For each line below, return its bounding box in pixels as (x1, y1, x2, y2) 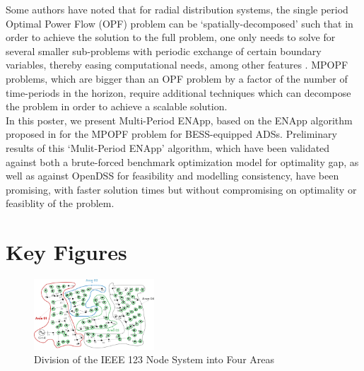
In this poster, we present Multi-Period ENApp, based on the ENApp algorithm (6, 112, 353, 127)
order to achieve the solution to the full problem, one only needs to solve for (6, 30, 336, 45)
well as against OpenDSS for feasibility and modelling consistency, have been (6, 168, 339, 183)
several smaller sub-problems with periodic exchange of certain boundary (6, 43, 322, 58)
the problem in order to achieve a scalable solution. (6, 99, 228, 114)
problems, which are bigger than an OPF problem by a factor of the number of (6, 71, 348, 86)
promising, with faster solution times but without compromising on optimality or (6, 182, 357, 196)
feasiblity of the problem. (6, 196, 115, 211)
